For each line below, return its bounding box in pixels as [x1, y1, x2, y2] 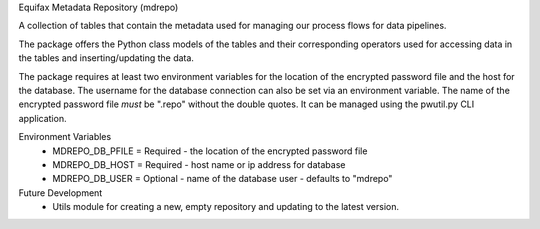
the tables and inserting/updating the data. [18, 52, 195, 64]
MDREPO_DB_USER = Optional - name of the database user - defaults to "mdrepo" [52, 173, 393, 185]
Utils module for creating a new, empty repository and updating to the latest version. [52, 201, 400, 213]
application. [18, 112, 67, 124]
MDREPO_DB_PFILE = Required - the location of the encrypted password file [52, 145, 368, 157]
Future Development [18, 186, 103, 199]
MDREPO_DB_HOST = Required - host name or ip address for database [52, 158, 346, 170]
